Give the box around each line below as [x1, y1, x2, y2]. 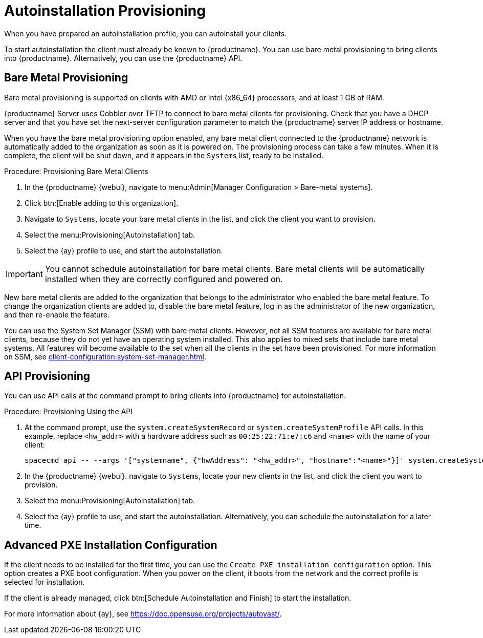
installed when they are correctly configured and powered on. [45, 273, 283, 284]
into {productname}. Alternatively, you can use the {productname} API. [4, 53, 243, 62]
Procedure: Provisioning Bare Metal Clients [4, 166, 148, 176]
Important [6, 268, 43, 279]
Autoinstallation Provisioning [4, 2, 206, 19]
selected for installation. [4, 578, 85, 587]
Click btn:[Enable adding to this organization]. [25, 198, 179, 207]
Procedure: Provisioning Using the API [4, 407, 133, 416]
